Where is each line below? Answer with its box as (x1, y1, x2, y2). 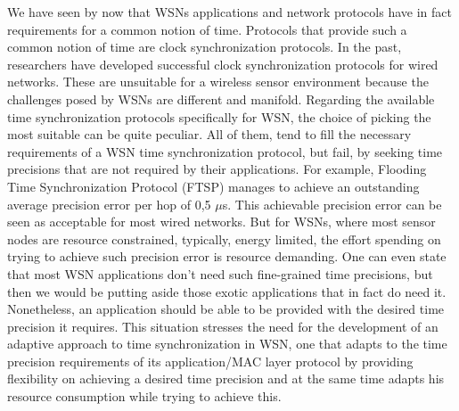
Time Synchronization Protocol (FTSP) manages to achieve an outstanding (7, 177, 420, 195)
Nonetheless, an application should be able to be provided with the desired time (7, 300, 445, 318)
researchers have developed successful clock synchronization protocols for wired (7, 54, 439, 73)
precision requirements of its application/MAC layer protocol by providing (7, 351, 414, 370)
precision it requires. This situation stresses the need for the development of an (7, 316, 439, 335)
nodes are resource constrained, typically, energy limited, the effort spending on (7, 229, 441, 248)
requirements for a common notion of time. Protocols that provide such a (7, 20, 407, 38)
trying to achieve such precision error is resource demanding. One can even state (7, 247, 447, 266)
